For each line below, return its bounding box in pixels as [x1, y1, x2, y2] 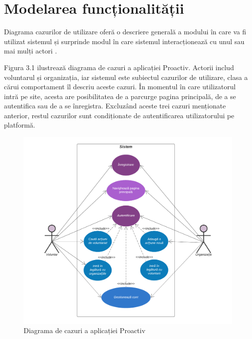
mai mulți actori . [4, 46, 57, 56]
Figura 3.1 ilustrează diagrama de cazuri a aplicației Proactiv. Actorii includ [4, 62, 234, 72]
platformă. [4, 120, 35, 130]
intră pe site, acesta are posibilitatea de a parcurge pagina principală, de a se [4, 91, 236, 101]
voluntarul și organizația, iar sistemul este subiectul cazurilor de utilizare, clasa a [4, 72, 248, 82]
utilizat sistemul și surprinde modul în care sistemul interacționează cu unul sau [4, 36, 245, 46]
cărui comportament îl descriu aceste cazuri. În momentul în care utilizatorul [4, 81, 236, 92]
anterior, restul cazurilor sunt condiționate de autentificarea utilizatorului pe [4, 110, 234, 120]
